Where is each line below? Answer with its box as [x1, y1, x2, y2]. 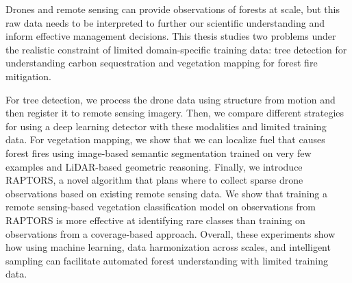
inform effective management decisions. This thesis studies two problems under [5, 29, 336, 43]
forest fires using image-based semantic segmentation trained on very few [5, 145, 312, 160]
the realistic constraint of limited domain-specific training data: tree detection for [5, 42, 347, 56]
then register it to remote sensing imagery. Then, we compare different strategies [5, 106, 344, 120]
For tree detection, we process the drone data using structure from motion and [5, 92, 336, 106]
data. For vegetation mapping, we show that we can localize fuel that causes [5, 132, 325, 147]
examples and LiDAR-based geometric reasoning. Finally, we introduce [5, 159, 303, 173]
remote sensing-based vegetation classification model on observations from [5, 199, 316, 214]
